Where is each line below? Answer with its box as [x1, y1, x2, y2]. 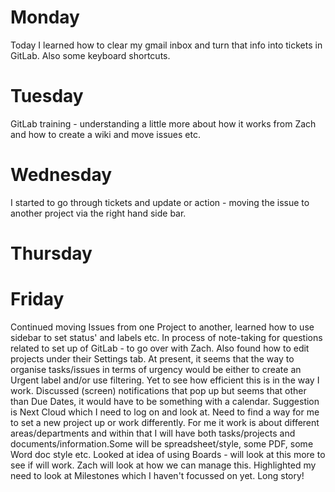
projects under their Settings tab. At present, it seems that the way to [10, 352, 295, 365]
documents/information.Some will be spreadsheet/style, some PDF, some [10, 437, 314, 450]
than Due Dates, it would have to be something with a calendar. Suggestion [10, 395, 320, 407]
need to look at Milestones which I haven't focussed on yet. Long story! [10, 469, 305, 481]
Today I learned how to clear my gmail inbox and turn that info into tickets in [10, 39, 323, 51]
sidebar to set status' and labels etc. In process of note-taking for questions [10, 331, 323, 343]
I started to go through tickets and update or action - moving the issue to [10, 196, 310, 208]
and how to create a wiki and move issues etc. [10, 128, 201, 140]
